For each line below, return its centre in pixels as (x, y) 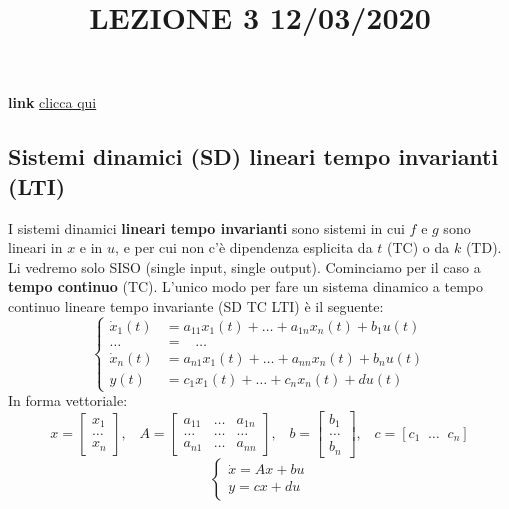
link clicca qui (52, 102)
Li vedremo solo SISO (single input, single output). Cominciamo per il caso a (244, 266)
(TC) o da (418, 247)
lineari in (35, 247)
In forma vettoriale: (68, 400)
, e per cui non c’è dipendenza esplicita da (244, 247)
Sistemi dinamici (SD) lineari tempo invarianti (253, 156)
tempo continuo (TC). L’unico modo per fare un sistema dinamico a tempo (245, 286)
